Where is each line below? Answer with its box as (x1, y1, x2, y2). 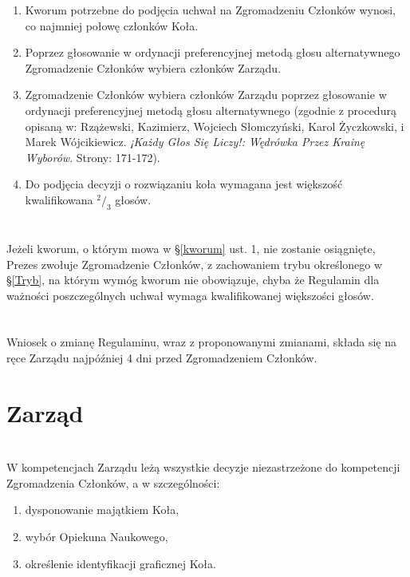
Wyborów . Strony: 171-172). (25, 148, 160, 165)
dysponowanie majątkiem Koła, (25, 501, 179, 518)
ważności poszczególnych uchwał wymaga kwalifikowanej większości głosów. (6, 287, 374, 303)
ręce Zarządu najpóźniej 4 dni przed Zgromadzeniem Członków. (6, 350, 317, 366)
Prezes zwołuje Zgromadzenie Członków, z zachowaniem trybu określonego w (6, 255, 383, 272)
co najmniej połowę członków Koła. (25, 17, 199, 34)
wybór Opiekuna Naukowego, (25, 528, 168, 545)
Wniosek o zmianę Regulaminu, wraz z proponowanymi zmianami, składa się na (6, 334, 396, 350)
